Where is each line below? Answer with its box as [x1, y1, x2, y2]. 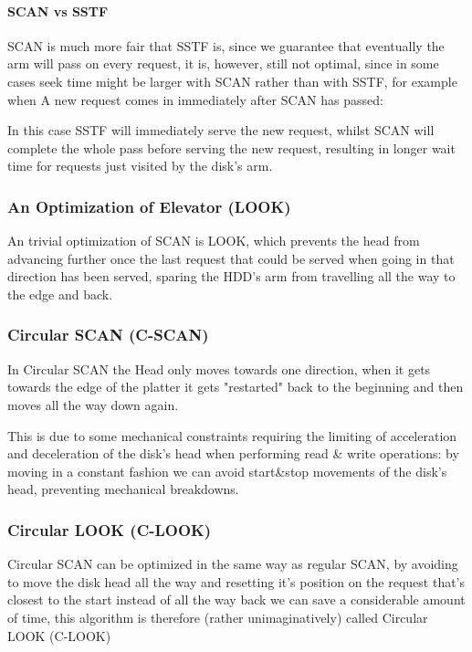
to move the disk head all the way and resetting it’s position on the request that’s [7, 572, 466, 591]
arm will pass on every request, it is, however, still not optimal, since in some [7, 54, 439, 73]
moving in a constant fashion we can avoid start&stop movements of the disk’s [7, 461, 447, 480]
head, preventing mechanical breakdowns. [7, 479, 239, 499]
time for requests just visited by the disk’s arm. [7, 156, 273, 175]
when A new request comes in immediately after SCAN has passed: [7, 89, 383, 109]
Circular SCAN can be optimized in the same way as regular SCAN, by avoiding [7, 554, 458, 573]
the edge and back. [7, 284, 113, 303]
